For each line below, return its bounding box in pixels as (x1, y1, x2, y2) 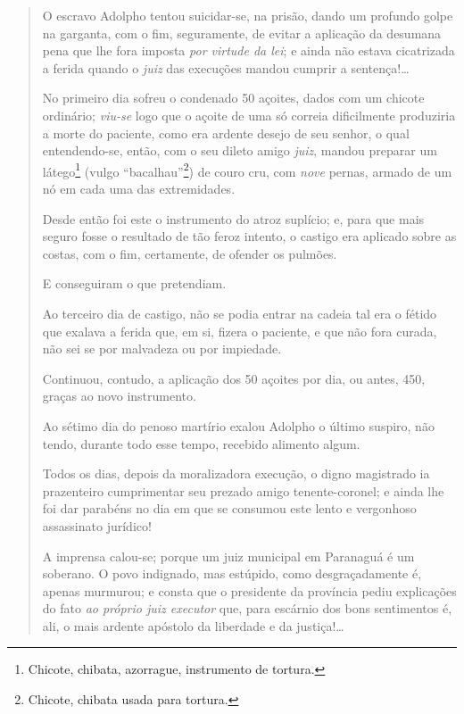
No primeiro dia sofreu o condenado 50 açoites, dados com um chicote (42, 88, 425, 107)
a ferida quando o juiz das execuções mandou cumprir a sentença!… (42, 58, 410, 77)
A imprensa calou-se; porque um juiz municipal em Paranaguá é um (42, 546, 415, 565)
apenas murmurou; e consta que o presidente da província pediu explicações (42, 581, 457, 600)
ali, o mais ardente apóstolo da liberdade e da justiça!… (42, 616, 344, 635)
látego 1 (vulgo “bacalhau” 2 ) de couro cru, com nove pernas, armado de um (42, 159, 452, 180)
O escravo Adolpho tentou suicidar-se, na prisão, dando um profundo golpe (42, 6, 453, 24)
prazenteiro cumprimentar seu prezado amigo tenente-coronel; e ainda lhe (42, 481, 444, 500)
